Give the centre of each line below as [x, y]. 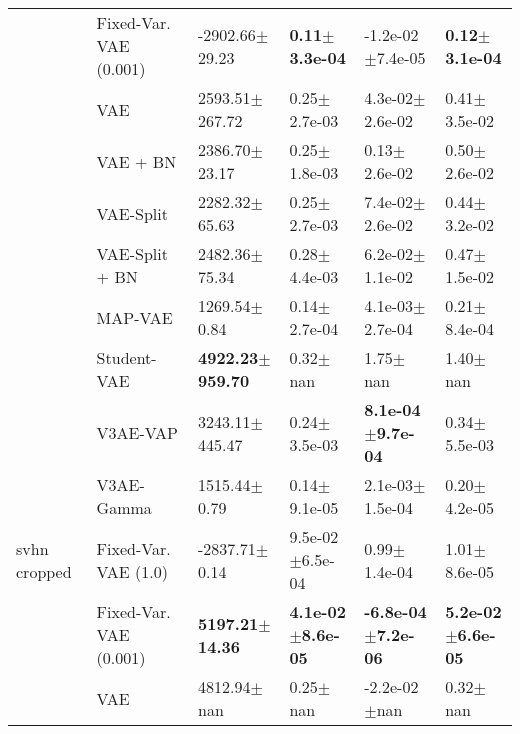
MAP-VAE [134, 317]
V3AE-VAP [137, 432]
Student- [126, 357]
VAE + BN [136, 161]
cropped [44, 571]
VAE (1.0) [132, 571]
